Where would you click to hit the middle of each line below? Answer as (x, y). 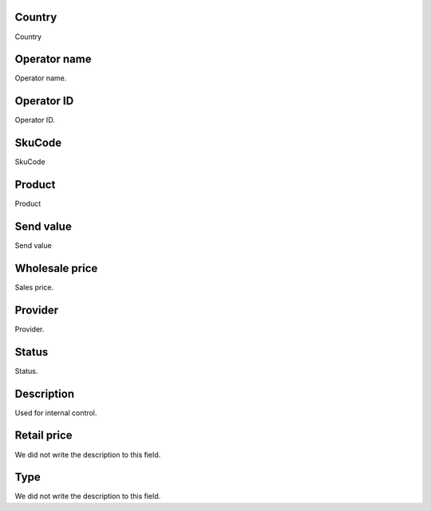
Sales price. (34, 287)
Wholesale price (56, 268)
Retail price (43, 436)
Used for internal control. (56, 413)
